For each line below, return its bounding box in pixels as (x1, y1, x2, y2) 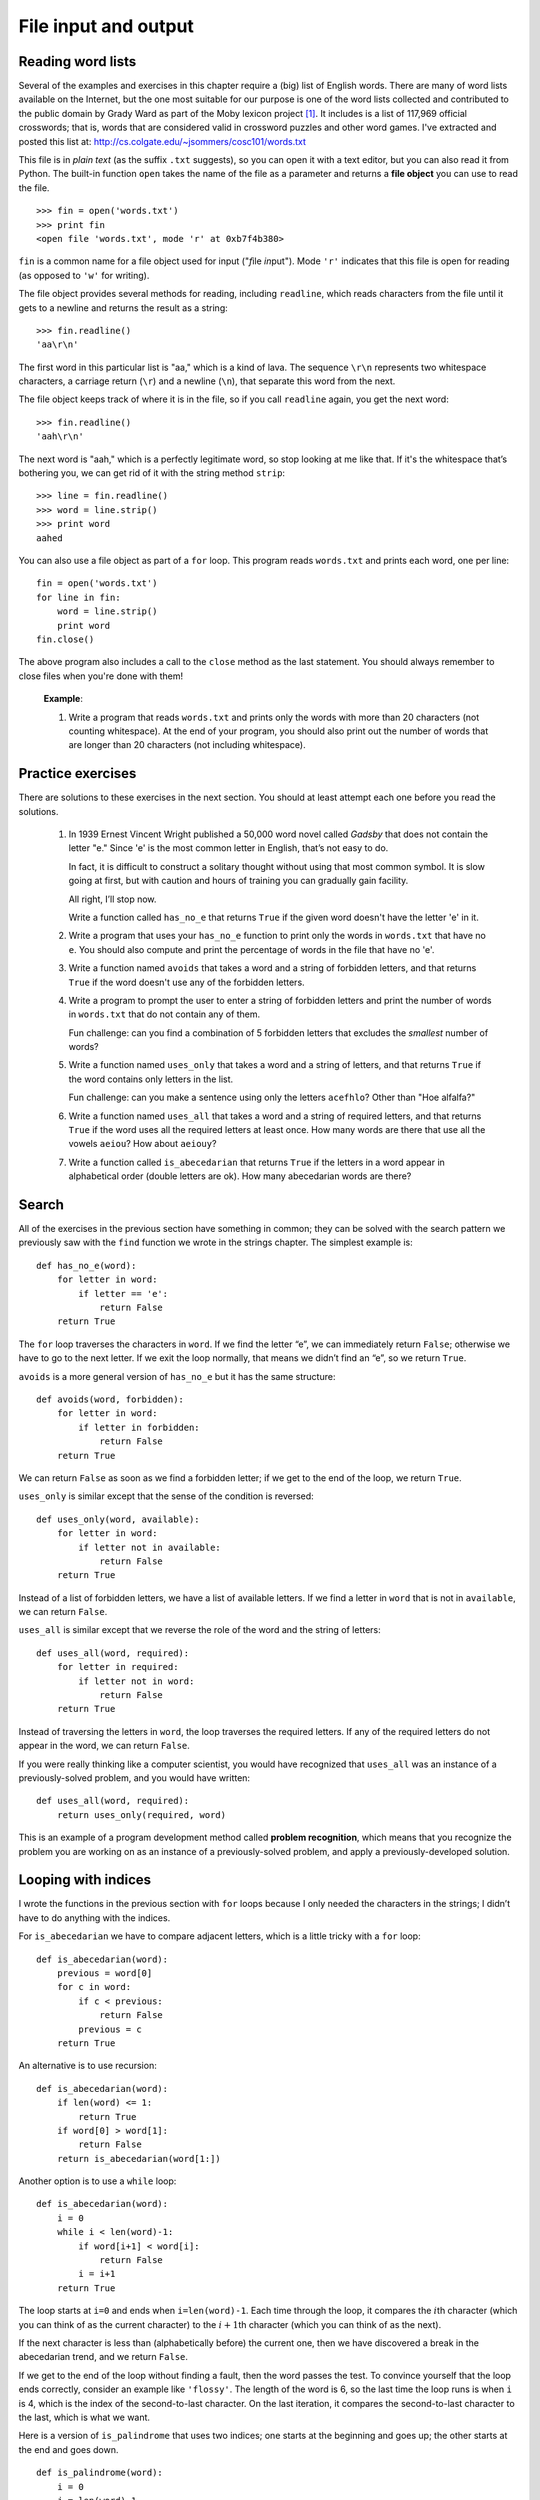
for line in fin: (36, 591, 121, 603)
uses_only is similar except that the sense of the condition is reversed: (18, 1490, 314, 1502)
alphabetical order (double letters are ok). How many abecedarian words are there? (68, 1170, 412, 1182)
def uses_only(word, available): (36, 1513, 200, 1525)
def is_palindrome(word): (36, 2467, 164, 2479)
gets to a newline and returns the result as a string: (18, 301, 229, 314)
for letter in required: (56, 1661, 179, 1673)
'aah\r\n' (36, 431, 84, 442)
